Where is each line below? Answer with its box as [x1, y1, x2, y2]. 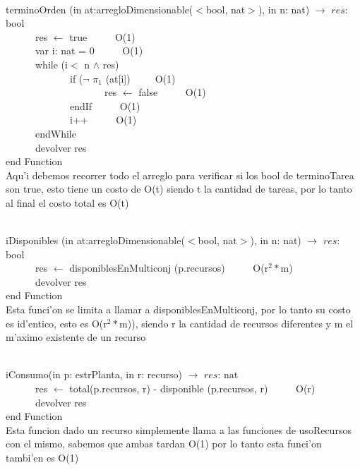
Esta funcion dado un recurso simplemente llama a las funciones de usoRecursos [6, 422, 352, 437]
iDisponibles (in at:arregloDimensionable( [6, 233, 185, 248]
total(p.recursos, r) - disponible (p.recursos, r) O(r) [69, 381, 316, 396]
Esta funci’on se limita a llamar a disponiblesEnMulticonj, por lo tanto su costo [6, 302, 351, 317]
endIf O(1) [69, 98, 140, 113]
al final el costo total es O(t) [6, 195, 129, 210]
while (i [35, 56, 68, 71]
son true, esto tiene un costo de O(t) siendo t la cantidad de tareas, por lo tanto [6, 181, 352, 196]
